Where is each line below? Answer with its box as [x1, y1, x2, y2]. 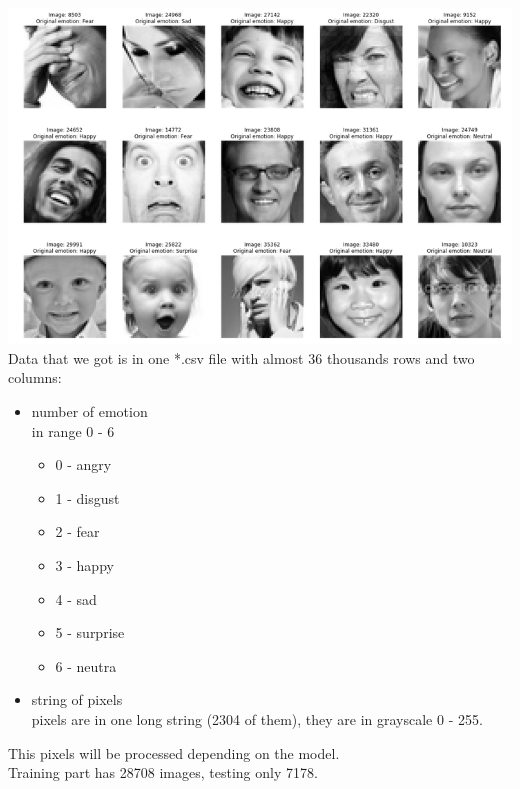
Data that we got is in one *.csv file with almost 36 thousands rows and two [8, 347, 475, 368]
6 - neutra [55, 655, 117, 676]
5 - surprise [55, 622, 125, 643]
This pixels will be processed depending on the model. [8, 742, 340, 763]
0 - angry [55, 454, 112, 475]
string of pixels [31, 689, 123, 710]
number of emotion [31, 401, 148, 421]
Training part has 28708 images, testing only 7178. [8, 762, 318, 783]
